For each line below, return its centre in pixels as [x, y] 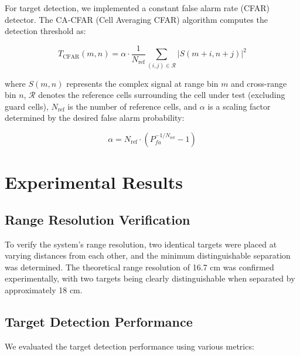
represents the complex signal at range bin [142, 83]
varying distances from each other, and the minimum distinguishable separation [148, 255]
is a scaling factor [239, 106]
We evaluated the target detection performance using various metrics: [129, 346]
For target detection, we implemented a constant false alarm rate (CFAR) [137, 8]
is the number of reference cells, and [132, 106]
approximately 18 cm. [44, 289]
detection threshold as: [45, 31]
